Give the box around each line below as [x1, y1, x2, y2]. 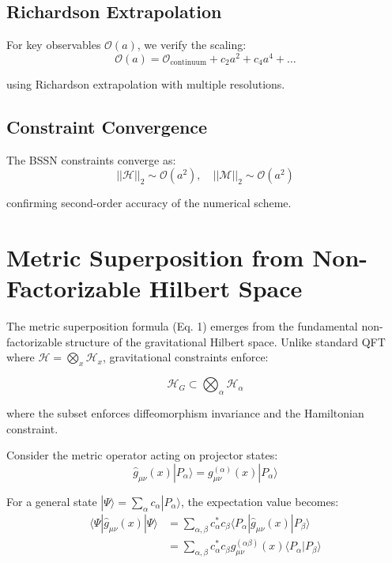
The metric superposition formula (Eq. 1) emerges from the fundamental [6, 318, 358, 334]
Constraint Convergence [6, 114, 208, 138]
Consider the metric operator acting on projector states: [6, 447, 278, 463]
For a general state [6, 493, 97, 509]
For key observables [6, 36, 101, 53]
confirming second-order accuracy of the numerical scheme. [6, 195, 292, 211]
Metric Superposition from [6, 241, 304, 274]
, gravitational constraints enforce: [102, 349, 269, 365]
